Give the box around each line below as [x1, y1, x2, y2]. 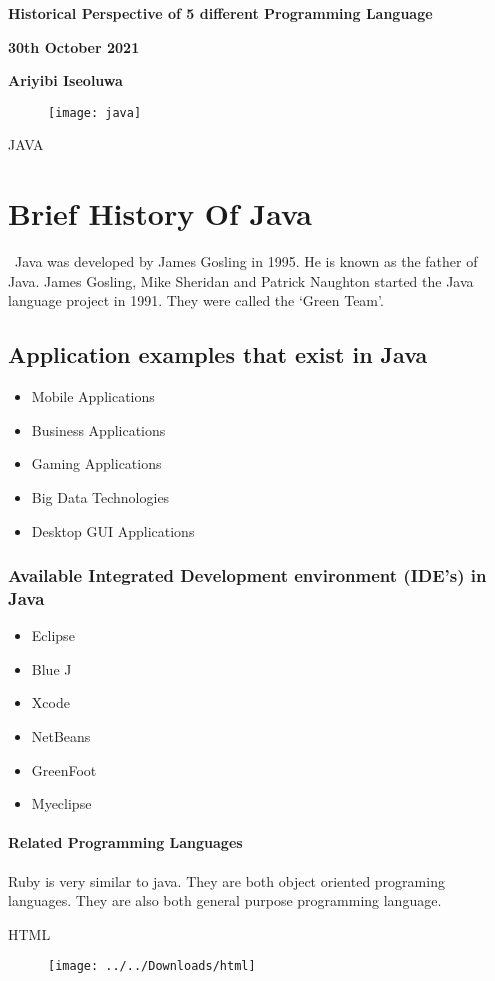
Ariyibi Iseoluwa [8, 70, 123, 91]
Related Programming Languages [8, 832, 243, 853]
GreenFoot [31, 759, 97, 780]
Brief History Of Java [8, 193, 312, 234]
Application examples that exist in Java [8, 339, 428, 370]
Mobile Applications [31, 386, 155, 407]
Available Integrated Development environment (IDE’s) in [8, 563, 487, 588]
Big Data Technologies [31, 486, 170, 507]
